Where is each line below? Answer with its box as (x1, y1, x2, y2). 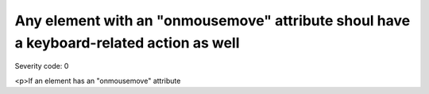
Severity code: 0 (14, 62, 69, 71)
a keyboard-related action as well (14, 34, 240, 51)
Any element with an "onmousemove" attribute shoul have (14, 12, 411, 29)
